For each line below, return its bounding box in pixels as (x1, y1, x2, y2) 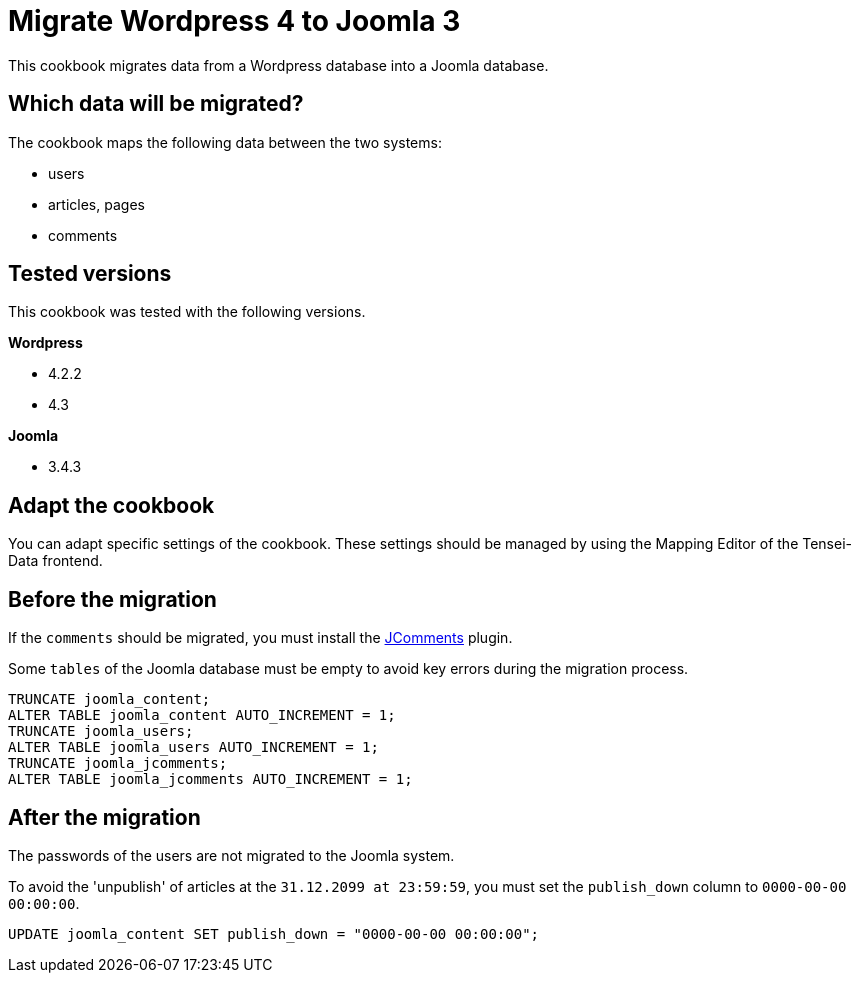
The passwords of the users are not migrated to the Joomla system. (8, 846, 455, 864)
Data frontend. (8, 552, 103, 570)
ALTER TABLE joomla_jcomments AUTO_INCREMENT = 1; (8, 771, 413, 788)
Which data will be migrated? (8, 91, 304, 117)
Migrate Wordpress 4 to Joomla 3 (8, 4, 461, 38)
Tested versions (8, 261, 172, 287)
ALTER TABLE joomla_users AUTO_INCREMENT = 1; (8, 739, 379, 756)
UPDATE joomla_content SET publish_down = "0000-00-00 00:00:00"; (8, 925, 540, 942)
